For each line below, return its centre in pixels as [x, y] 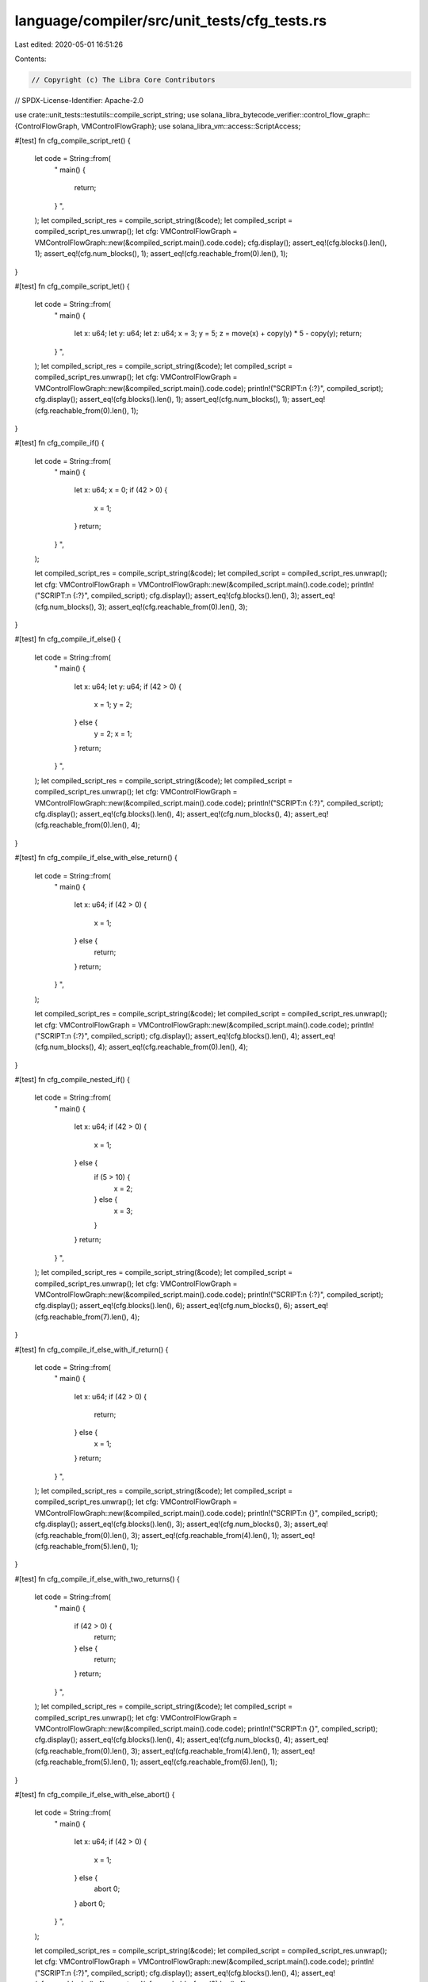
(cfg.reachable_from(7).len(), [82, 1317]
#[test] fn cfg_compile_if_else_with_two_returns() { [97, 1578]
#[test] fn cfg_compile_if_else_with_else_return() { [96, 858]
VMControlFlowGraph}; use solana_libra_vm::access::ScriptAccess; [191, 126]
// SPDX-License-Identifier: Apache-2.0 [79, 100]
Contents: [31, 59]
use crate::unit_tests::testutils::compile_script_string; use [107, 115]
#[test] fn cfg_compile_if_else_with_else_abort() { [95, 1795]
